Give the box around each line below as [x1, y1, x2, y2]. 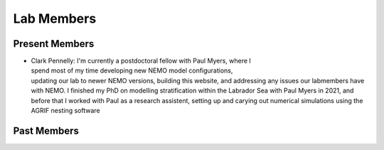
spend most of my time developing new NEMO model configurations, [31, 66, 233, 75]
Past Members [13, 124, 80, 136]
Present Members [13, 38, 95, 50]
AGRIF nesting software [31, 107, 100, 115]
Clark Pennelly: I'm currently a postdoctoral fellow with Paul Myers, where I [31, 57, 252, 65]
